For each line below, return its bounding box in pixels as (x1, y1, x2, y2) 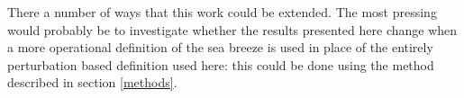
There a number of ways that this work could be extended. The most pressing (7, 3, 437, 21)
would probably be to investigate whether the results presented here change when (7, 20, 458, 39)
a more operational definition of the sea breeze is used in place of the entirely (7, 38, 433, 57)
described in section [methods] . (7, 73, 177, 92)
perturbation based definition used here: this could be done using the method (7, 55, 434, 74)
